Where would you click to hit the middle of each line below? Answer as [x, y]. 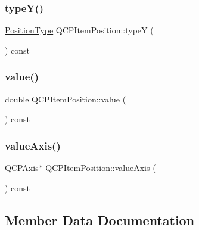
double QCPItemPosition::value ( [66, 99]
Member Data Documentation [100, 220]
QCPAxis [22, 168]
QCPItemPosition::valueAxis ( [101, 168]
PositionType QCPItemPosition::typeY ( [79, 30]
